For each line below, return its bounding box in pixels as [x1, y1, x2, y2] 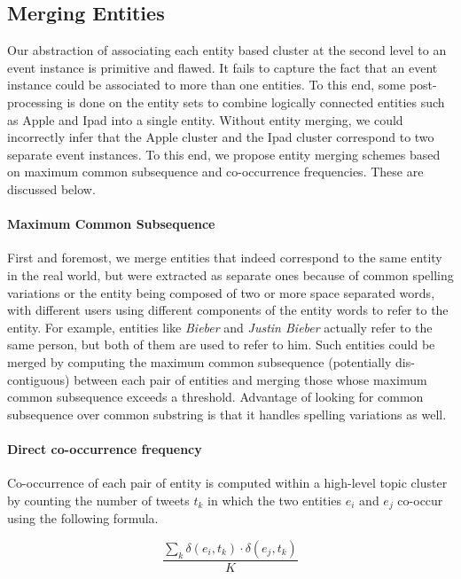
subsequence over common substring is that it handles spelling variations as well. [7, 404, 447, 423]
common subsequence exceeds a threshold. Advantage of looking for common [7, 387, 424, 406]
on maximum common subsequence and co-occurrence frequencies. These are [7, 162, 424, 181]
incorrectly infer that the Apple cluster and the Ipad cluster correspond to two [7, 128, 434, 146]
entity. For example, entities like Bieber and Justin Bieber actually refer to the [7, 317, 433, 336]
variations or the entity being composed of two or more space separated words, [7, 283, 435, 301]
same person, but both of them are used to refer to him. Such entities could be [7, 335, 435, 354]
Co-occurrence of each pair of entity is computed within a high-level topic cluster [7, 473, 448, 492]
